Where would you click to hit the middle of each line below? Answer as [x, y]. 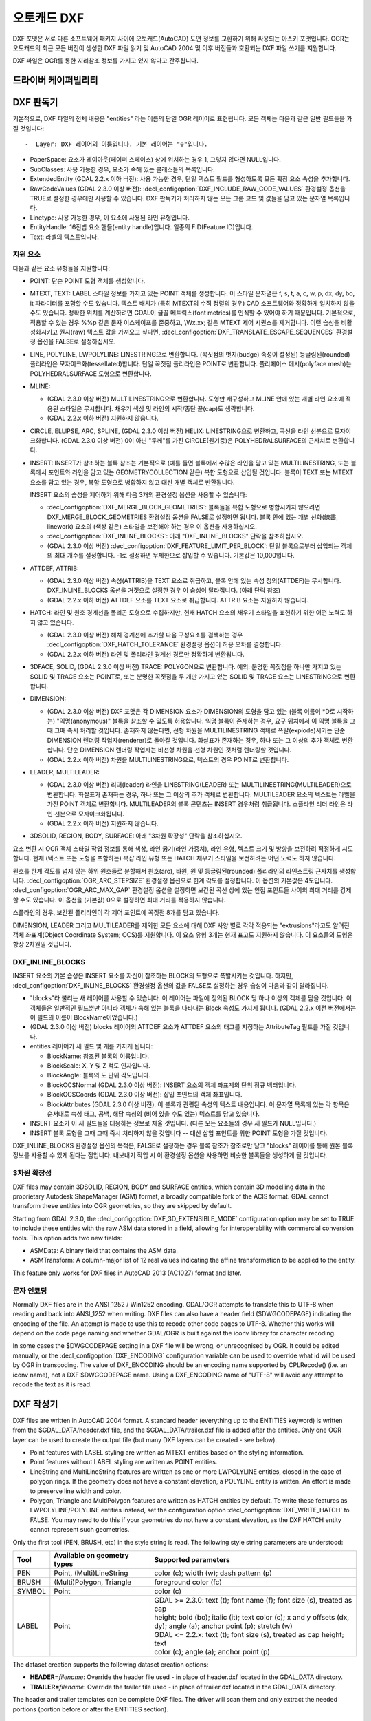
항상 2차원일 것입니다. [42, 944]
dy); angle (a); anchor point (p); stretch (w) [224, 1626]
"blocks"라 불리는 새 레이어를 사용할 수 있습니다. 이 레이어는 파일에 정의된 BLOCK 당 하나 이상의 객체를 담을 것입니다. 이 [191, 998]
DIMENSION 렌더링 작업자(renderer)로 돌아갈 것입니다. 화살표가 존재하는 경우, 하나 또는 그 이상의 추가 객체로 [194, 740]
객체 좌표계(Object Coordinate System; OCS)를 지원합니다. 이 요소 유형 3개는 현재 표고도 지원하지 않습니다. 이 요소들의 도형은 [183, 935]
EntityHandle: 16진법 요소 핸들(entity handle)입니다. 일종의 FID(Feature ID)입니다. [142, 227]
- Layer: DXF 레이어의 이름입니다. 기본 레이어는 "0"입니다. [116, 144]
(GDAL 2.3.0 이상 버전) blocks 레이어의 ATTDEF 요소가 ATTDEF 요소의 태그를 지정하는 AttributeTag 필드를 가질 [181, 1027]
